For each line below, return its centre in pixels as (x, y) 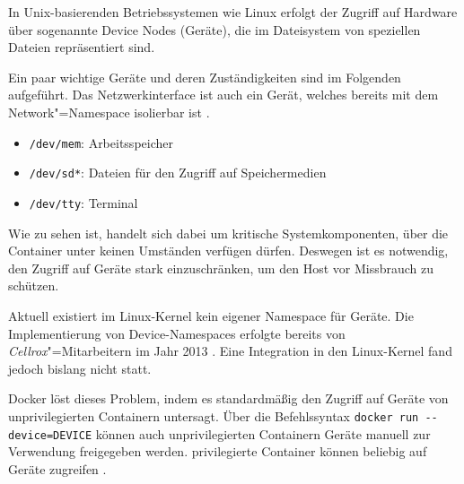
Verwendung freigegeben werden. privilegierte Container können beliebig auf (218, 451)
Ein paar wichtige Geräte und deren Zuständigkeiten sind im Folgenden (205, 77)
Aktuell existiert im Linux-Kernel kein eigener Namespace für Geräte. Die (211, 315)
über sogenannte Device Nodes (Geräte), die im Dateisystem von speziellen (214, 29)
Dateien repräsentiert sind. (82, 47)
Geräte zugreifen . (57, 468)
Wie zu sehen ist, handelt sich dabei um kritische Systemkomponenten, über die (228, 233)
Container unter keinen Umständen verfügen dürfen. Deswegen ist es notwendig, (228, 251)
